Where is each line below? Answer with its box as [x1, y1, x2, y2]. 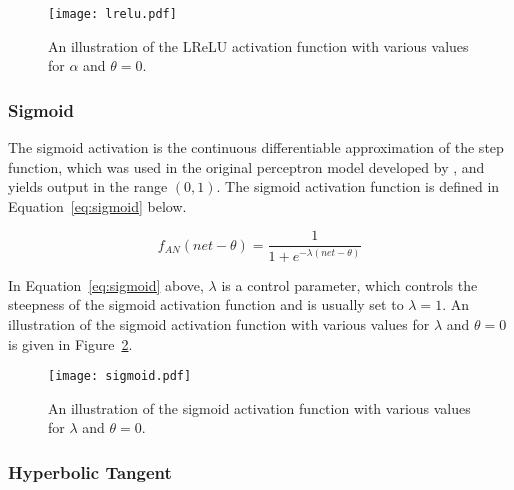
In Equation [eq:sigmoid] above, [8, 274, 204, 295]
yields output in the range [8, 176, 168, 197]
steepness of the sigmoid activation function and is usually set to [8, 294, 404, 315]
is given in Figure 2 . [8, 333, 133, 354]
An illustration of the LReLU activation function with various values [48, 35, 469, 56]
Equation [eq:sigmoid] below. [8, 195, 187, 216]
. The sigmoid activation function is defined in [216, 176, 500, 197]
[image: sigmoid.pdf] [48, 369, 192, 384]
